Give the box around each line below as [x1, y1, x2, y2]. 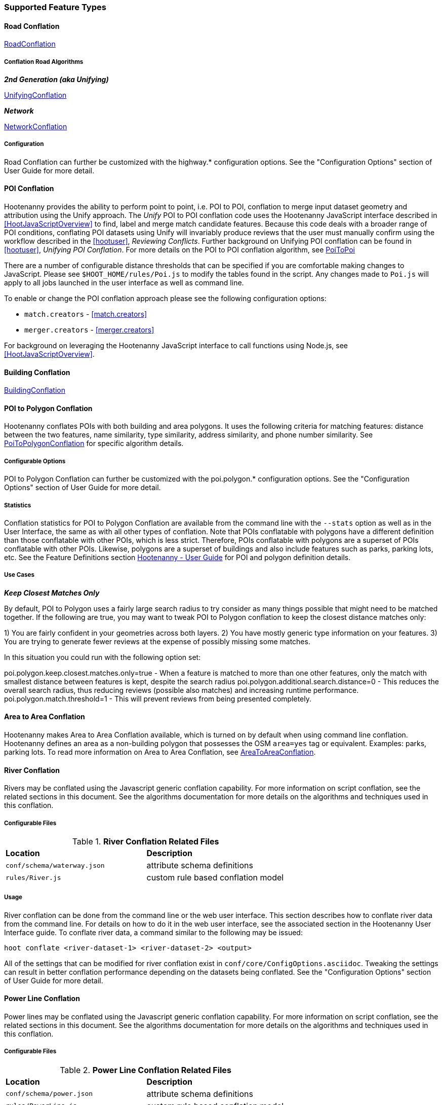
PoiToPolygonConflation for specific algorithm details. [4, 439, 184, 448]
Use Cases [4, 571, 34, 579]
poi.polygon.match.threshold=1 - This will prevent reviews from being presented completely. [4, 694, 312, 703]
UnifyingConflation [4, 91, 67, 99]
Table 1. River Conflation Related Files [72, 836, 219, 846]
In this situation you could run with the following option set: [4, 652, 201, 661]
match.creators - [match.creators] [24, 310, 147, 318]
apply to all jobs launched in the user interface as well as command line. [4, 278, 244, 287]
